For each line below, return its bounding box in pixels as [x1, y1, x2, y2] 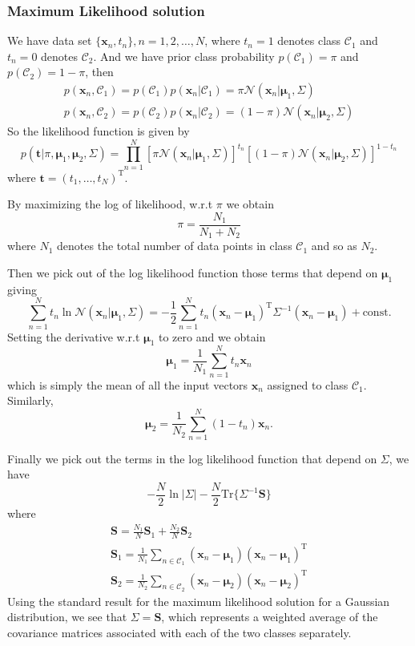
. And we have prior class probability [93, 47, 275, 64]
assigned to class [267, 376, 349, 393]
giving [7, 281, 37, 297]
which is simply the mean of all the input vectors [7, 376, 248, 393]
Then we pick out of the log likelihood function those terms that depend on [7, 264, 378, 281]
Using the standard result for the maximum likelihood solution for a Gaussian [7, 592, 390, 609]
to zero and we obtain [159, 328, 266, 345]
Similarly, [7, 392, 54, 409]
